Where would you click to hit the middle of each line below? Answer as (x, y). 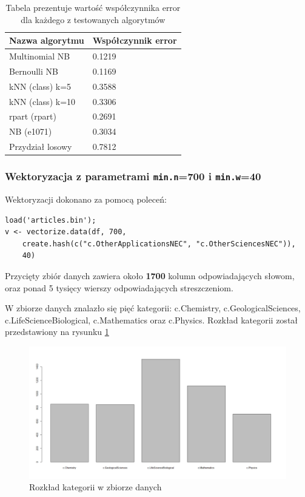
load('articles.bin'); (51, 220)
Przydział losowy (41, 147)
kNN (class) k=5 (40, 86)
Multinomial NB (40, 56)
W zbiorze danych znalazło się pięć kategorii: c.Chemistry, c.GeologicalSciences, (153, 308)
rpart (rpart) (33, 116)
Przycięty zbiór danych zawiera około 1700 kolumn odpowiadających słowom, (150, 275)
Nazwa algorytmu (47, 40)
